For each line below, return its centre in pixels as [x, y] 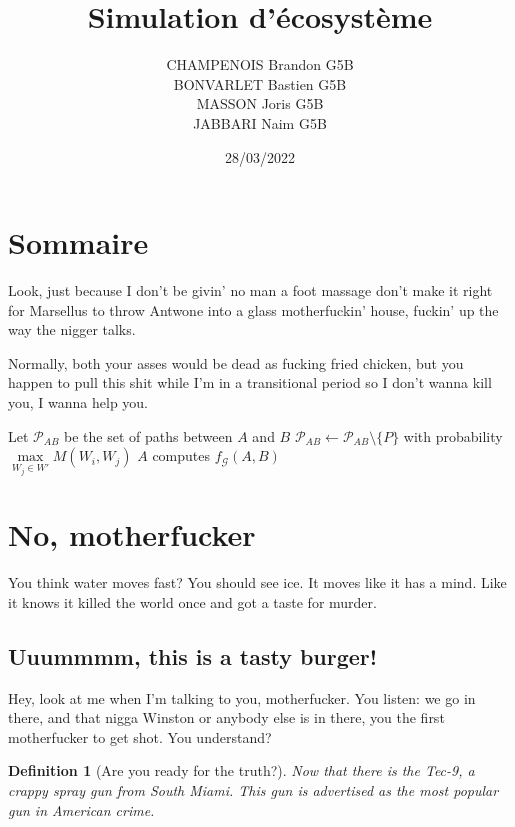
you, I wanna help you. [78, 402]
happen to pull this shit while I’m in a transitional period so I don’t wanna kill [250, 382]
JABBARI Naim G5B [260, 122]
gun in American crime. [81, 809]
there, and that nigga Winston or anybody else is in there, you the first [226, 717]
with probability [453, 435]
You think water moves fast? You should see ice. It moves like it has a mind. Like [257, 582]
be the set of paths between [148, 435]
